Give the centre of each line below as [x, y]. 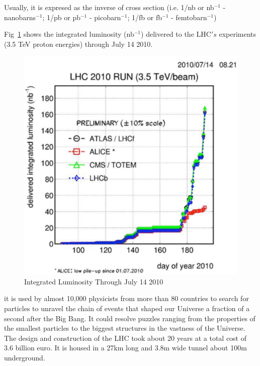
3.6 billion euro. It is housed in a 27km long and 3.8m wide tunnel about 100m [125, 348]
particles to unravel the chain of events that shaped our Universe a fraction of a [127, 308]
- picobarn [105, 17]
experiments [238, 34]
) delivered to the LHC [176, 34]
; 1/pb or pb [61, 17]
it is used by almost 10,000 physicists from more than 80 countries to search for [126, 298]
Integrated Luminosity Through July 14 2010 [94, 281]
